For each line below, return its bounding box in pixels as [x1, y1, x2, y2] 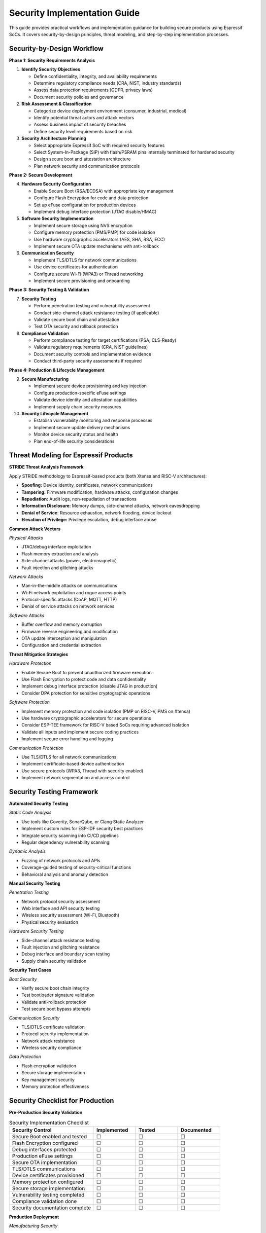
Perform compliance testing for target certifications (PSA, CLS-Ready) [33, 337, 177, 343]
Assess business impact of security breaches [33, 121, 127, 128]
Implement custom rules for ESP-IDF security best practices [21, 826, 143, 832]
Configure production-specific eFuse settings [33, 390, 127, 396]
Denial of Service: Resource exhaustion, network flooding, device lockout [21, 509, 172, 515]
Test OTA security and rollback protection [33, 324, 118, 329]
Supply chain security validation [21, 958, 87, 964]
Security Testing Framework [9, 787, 99, 796]
